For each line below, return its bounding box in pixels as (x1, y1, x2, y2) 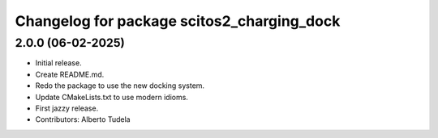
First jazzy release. (35, 103, 99, 113)
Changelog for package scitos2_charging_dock (15, 12, 341, 30)
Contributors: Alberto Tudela (35, 115, 131, 124)
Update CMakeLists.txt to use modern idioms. (35, 92, 188, 102)
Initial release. (35, 58, 82, 68)
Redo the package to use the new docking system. (35, 81, 205, 90)
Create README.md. (35, 69, 105, 79)
